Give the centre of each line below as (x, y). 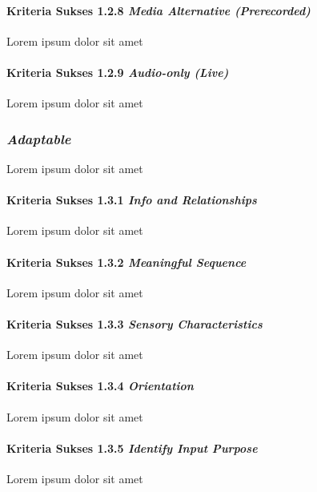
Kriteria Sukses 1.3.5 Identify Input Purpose (132, 448)
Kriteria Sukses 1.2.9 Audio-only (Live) (118, 72)
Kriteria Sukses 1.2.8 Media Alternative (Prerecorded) (158, 10)
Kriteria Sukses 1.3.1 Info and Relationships (132, 200)
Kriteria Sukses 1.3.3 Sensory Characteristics (134, 323)
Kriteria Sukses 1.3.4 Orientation (100, 386)
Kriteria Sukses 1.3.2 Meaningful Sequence (126, 262)
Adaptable (39, 138)
